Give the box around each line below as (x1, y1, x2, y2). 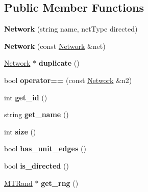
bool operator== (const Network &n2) (4, 74, 132, 85)
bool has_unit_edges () (4, 143, 86, 154)
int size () (4, 126, 36, 136)
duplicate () (38, 58, 80, 68)
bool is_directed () (4, 160, 69, 171)
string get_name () (4, 109, 69, 120)
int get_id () (4, 92, 47, 102)
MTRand (4, 177, 33, 188)
